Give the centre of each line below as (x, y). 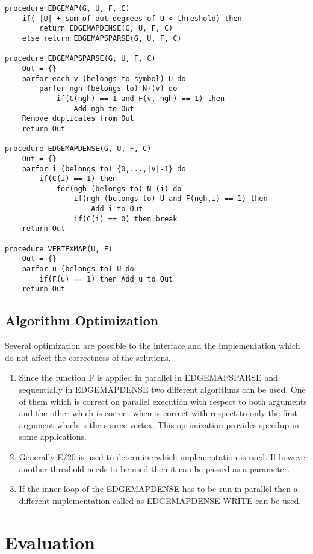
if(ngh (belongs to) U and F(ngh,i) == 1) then (171, 199)
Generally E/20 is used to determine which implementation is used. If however (163, 456)
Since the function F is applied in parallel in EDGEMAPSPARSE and (148, 377)
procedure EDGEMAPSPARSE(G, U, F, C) (80, 59)
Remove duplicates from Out (78, 119)
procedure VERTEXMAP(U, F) (59, 249)
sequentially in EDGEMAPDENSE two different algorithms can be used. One (162, 389)
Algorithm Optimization (82, 320)
